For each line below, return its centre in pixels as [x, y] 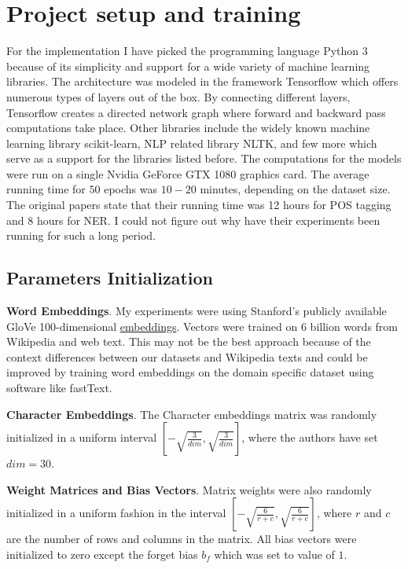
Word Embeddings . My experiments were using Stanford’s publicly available [197, 311]
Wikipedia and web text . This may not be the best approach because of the [189, 341]
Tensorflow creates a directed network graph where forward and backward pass [196, 112]
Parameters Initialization [110, 278]
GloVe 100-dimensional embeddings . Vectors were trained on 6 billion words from [202, 326]
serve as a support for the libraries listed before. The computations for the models [204, 158]
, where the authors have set [310, 437]
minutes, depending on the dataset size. [295, 189]
